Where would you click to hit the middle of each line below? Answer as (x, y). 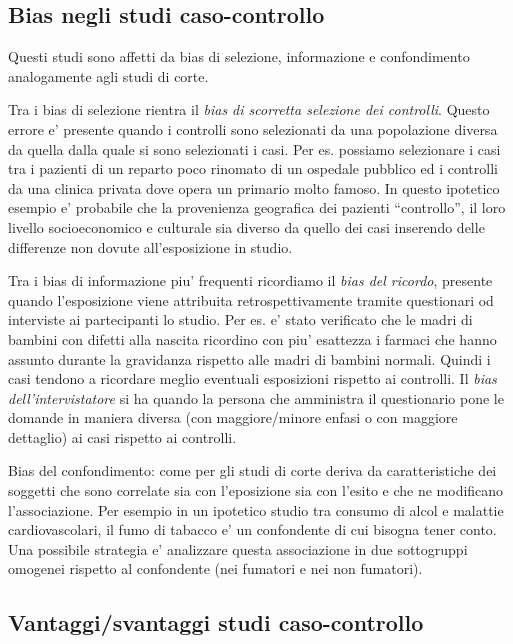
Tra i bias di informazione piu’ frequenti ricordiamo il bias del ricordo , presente (250, 280)
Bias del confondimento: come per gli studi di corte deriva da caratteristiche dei (252, 470)
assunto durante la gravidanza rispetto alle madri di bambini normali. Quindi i (249, 358)
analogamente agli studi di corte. (108, 75)
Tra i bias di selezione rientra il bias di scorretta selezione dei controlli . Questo (249, 109)
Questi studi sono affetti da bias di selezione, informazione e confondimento (239, 56)
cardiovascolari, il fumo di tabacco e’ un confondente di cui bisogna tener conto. (252, 529)
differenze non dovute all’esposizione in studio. (150, 246)
